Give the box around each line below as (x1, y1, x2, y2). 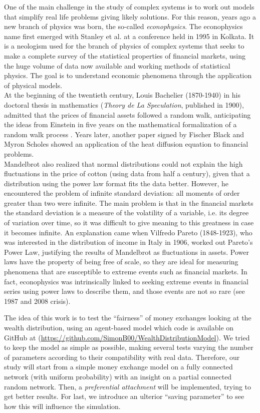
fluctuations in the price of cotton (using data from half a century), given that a (4, 168, 250, 179)
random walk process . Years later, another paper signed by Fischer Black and (4, 129, 244, 139)
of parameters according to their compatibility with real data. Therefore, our (4, 351, 240, 362)
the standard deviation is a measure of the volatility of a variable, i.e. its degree (4, 207, 249, 218)
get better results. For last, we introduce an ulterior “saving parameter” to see (4, 391, 244, 401)
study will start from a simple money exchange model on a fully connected (4, 361, 233, 372)
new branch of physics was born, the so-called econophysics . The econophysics (4, 21, 243, 32)
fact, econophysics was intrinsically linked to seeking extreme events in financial (4, 276, 248, 286)
